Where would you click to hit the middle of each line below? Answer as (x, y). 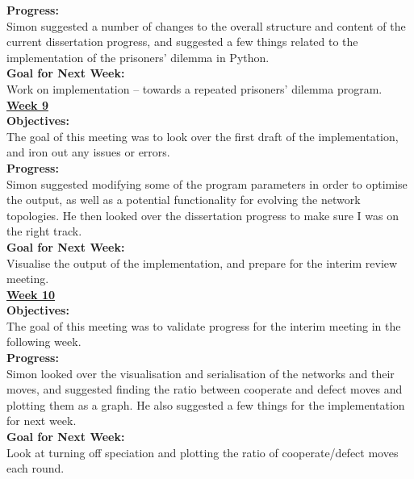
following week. (44, 342)
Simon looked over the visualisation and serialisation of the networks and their (201, 373)
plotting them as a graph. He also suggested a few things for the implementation (206, 404)
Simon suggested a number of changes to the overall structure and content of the (206, 25)
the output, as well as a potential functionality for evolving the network (184, 200)
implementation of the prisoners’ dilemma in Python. (138, 57)
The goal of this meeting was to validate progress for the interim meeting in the (204, 325)
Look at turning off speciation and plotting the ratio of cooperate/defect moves (203, 452)
